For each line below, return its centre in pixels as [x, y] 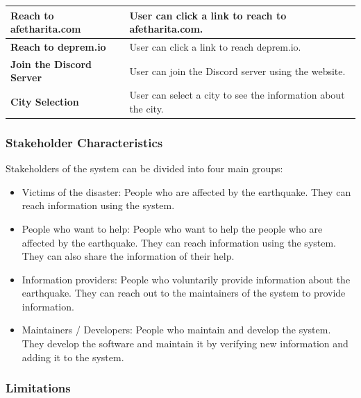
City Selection [45, 102]
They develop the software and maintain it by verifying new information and [185, 343]
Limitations [38, 388]
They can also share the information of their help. [128, 256]
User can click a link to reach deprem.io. [215, 46]
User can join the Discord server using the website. [237, 71]
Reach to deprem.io [58, 46]
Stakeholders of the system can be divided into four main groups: [144, 168]
